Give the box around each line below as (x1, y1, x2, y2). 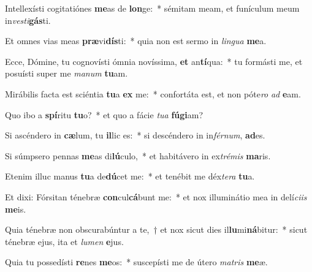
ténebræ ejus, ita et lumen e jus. (5, 235, 124, 247)
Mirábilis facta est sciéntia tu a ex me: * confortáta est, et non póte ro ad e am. (5, 87, 301, 100)
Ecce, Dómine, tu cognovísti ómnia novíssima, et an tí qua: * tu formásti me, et (5, 55, 303, 67)
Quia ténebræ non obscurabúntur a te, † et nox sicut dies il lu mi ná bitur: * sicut (5, 223, 308, 236)
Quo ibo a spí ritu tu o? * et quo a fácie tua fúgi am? (5, 108, 204, 121)
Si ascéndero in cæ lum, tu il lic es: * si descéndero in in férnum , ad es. (5, 129, 265, 142)
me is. (5, 202, 26, 215)
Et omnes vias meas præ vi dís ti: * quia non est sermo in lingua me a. (5, 34, 267, 47)
